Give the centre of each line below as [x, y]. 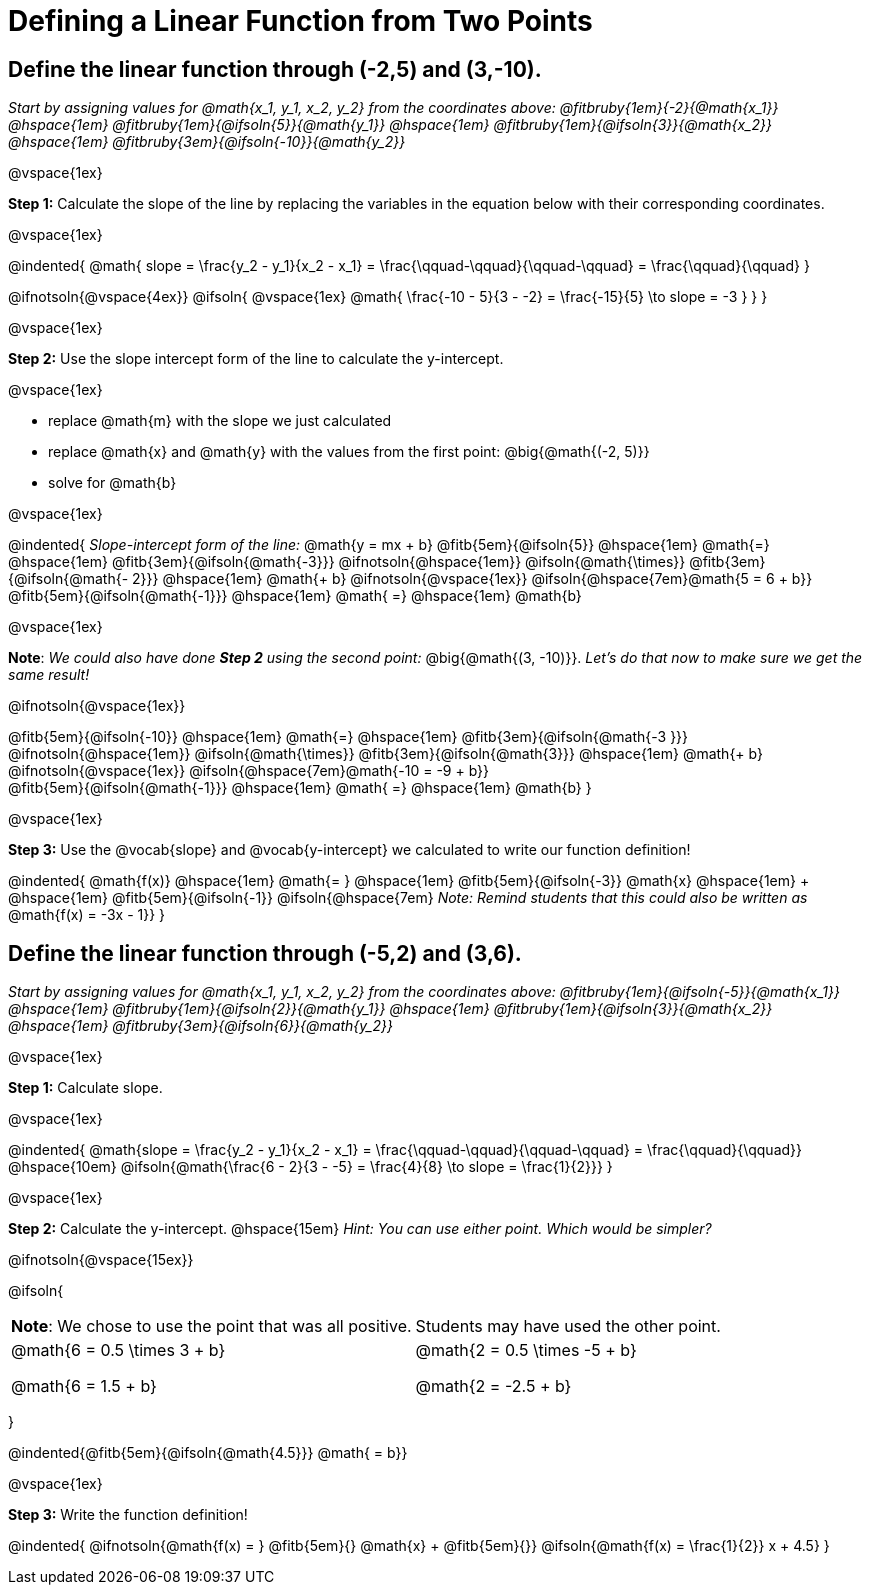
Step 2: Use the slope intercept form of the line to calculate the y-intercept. [256, 359]
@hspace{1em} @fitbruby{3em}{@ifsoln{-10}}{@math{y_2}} [207, 142]
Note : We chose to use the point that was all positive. [211, 1326]
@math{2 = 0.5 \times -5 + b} [526, 1350]
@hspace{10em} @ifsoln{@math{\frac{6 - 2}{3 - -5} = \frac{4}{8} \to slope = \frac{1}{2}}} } [310, 1167]
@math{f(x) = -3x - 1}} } [87, 915]
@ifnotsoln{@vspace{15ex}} [101, 1260]
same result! [49, 675]
